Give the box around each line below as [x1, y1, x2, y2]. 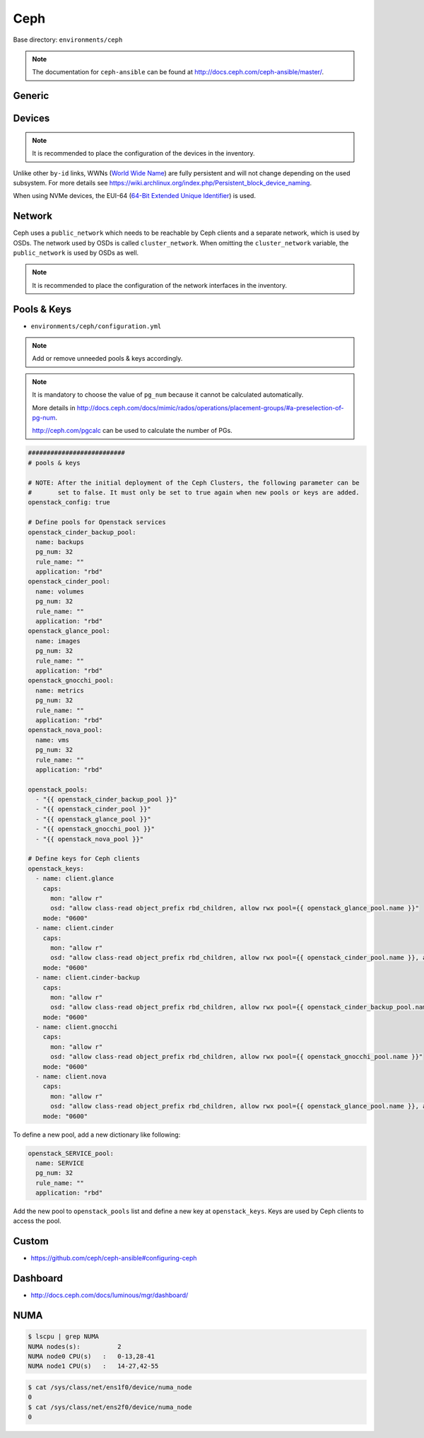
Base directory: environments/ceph [13, 35, 123, 44]
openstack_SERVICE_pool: [28, 1149, 114, 1157]
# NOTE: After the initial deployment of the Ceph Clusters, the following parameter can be [28, 478, 360, 487]
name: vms [35, 736, 70, 744]
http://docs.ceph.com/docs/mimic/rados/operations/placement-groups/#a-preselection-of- [76, 403, 344, 412]
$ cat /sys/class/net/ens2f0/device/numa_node [28, 1403, 192, 1411]
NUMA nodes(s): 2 [28, 1343, 122, 1350]
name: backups [35, 538, 85, 546]
